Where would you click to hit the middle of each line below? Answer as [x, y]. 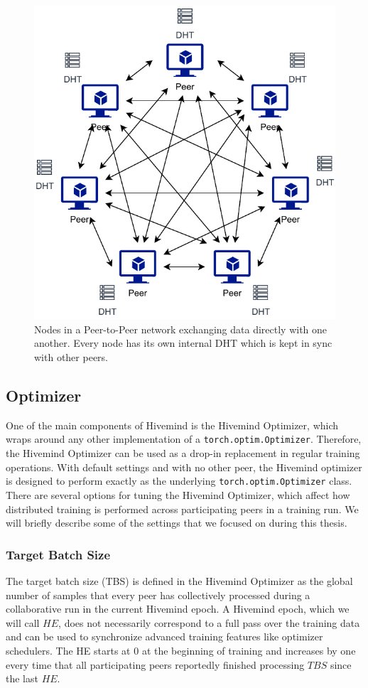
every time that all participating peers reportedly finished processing [155, 664]
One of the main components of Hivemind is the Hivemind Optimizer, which [172, 425]
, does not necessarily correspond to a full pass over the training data [209, 622]
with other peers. [71, 357]
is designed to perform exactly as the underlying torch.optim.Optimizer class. [179, 481]
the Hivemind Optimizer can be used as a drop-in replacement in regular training [183, 453]
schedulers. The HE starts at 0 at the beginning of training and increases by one [181, 650]
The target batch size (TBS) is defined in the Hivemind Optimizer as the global [179, 580]
